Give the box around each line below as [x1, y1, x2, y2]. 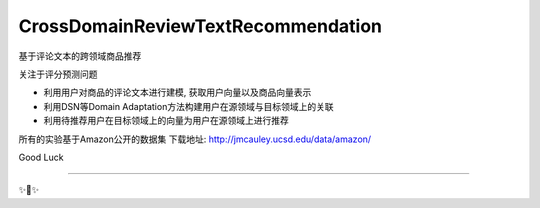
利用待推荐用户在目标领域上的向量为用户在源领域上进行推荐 [43, 115, 289, 127]
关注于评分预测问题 [18, 68, 98, 80]
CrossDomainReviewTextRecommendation [18, 15, 382, 37]
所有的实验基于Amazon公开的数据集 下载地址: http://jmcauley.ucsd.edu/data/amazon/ [18, 133, 372, 145]
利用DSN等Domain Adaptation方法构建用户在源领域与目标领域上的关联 [43, 100, 334, 112]
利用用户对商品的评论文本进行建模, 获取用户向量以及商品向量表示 [43, 86, 312, 99]
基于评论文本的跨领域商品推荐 [18, 50, 142, 62]
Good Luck [18, 151, 64, 163]
